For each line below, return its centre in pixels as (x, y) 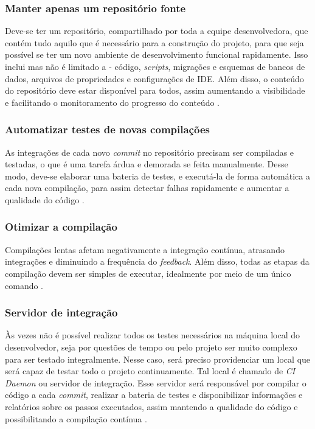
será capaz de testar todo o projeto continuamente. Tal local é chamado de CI (150, 371)
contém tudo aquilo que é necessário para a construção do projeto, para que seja (154, 42)
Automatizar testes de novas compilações (107, 129)
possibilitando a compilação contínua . (76, 418)
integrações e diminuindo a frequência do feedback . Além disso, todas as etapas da (157, 261)
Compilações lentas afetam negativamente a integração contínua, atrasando (145, 249)
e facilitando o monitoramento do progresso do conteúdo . (112, 102)
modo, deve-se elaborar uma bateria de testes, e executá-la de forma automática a (157, 176)
